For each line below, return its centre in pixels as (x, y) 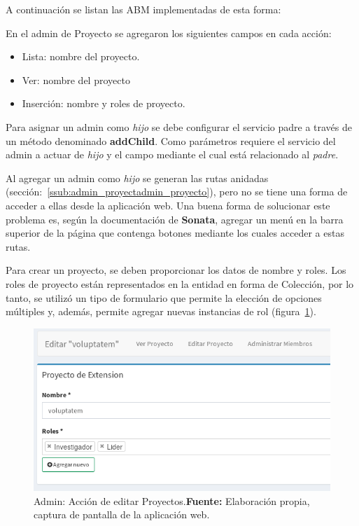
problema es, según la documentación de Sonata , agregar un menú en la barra (175, 219)
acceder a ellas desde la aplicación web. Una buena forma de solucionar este (168, 205)
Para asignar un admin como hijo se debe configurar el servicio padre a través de (179, 126)
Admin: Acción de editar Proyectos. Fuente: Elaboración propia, (172, 500)
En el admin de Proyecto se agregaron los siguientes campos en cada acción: (169, 33)
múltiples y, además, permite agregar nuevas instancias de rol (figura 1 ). (161, 311)
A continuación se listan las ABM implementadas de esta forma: (143, 9)
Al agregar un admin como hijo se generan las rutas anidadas (137, 178)
